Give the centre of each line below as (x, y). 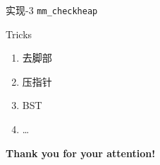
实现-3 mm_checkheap (52, 10)
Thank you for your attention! (81, 153)
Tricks (19, 34)
